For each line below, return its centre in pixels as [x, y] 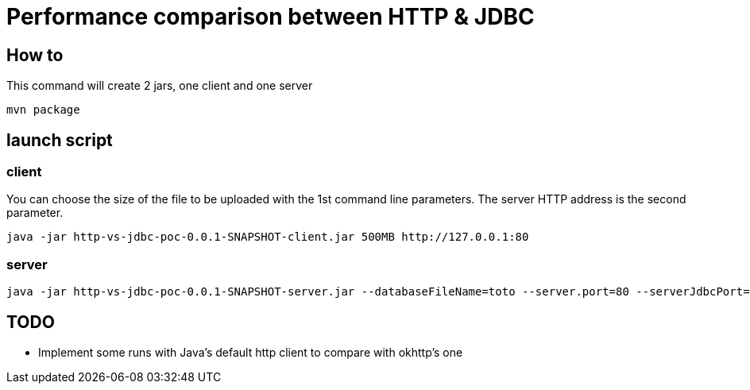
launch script [60, 140]
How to [35, 55]
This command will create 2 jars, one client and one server [160, 86]
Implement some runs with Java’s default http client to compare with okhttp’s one [251, 352]
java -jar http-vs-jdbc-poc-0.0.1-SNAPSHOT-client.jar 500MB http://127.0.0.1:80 [268, 237]
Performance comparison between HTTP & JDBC [271, 17]
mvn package [43, 110]
